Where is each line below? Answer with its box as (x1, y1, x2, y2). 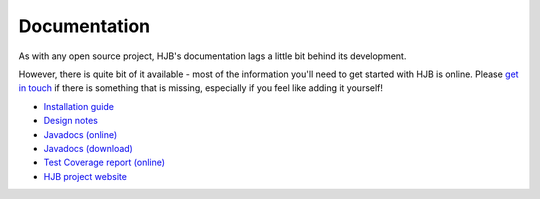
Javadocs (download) (43, 142, 134, 154)
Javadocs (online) (43, 128, 118, 140)
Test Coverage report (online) (43, 156, 165, 169)
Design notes (43, 115, 99, 127)
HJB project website (43, 170, 127, 182)
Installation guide (43, 100, 115, 112)
